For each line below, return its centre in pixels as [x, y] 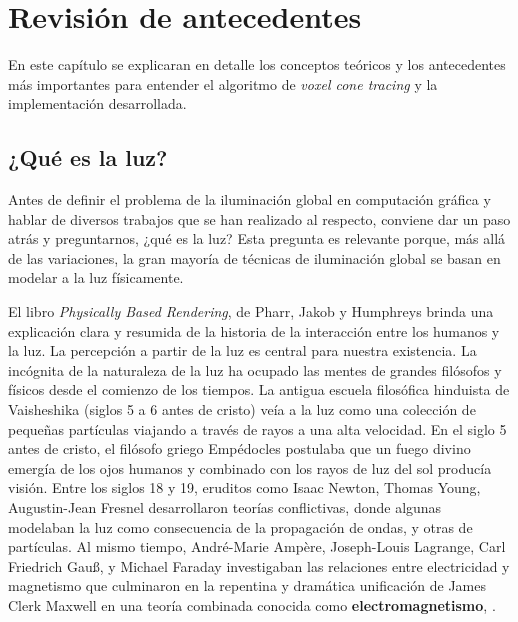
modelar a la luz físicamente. [96, 277]
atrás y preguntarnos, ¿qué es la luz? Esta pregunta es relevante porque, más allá [257, 238]
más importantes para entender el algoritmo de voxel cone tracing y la [223, 83]
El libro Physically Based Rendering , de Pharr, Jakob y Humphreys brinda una [251, 311]
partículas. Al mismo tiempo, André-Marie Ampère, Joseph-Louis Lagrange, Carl [257, 546]
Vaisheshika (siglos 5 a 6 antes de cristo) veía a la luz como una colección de [242, 409]
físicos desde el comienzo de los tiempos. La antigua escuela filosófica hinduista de [259, 389]
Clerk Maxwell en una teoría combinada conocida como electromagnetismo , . [252, 604]
